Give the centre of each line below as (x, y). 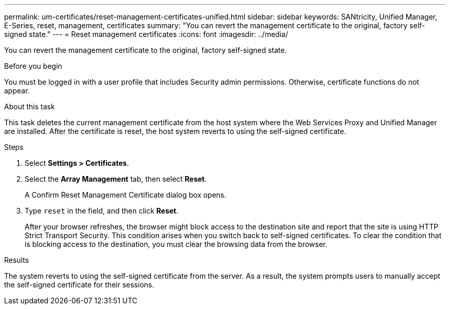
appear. (17, 91)
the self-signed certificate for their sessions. (79, 285)
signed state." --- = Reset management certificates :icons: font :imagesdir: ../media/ (146, 34)
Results (17, 260)
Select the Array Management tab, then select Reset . (116, 179)
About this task (30, 107)
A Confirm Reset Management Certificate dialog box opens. (126, 195)
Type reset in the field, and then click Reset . (102, 211)
